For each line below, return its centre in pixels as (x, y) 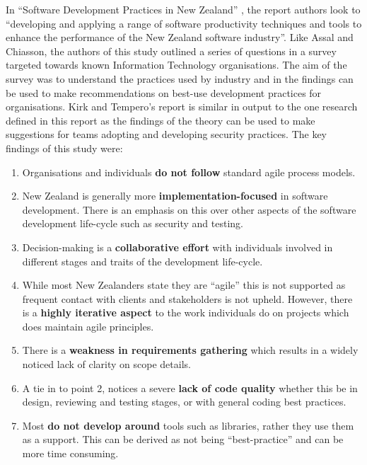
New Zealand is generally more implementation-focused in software (175, 196)
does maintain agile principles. (88, 326)
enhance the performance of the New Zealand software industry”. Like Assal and (180, 37)
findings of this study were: (64, 148)
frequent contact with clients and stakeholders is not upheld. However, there (187, 298)
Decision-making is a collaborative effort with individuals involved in (177, 247)
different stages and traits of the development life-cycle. (142, 261)
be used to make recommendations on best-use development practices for (164, 92)
